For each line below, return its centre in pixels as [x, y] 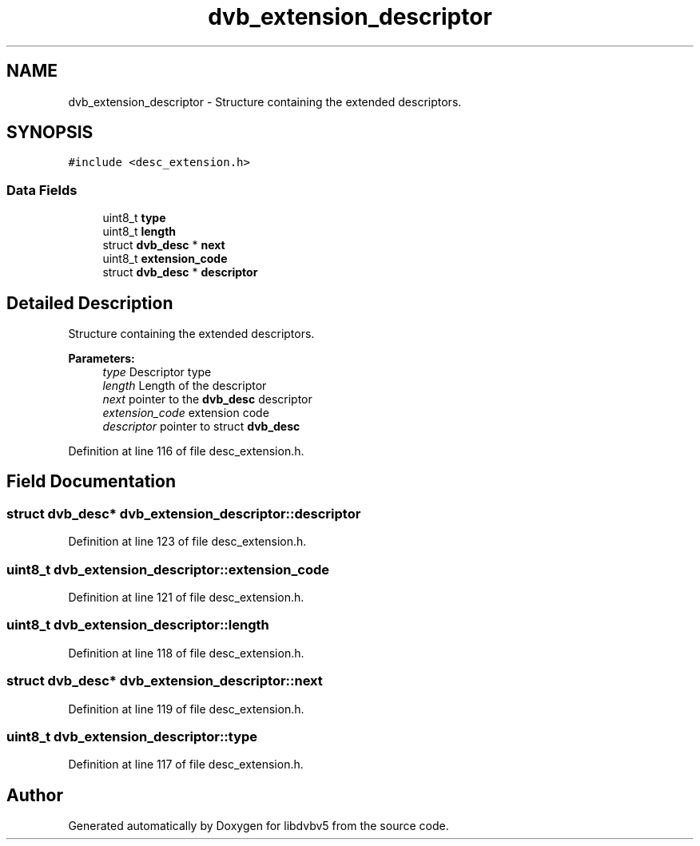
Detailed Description [90, 303]
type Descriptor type [157, 372]
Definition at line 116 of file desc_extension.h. [186, 451]
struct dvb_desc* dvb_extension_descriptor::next [165, 681]
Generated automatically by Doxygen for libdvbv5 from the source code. [259, 826]
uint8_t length [139, 232]
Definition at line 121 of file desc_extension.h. [186, 597]
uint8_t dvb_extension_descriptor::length [138, 625]
